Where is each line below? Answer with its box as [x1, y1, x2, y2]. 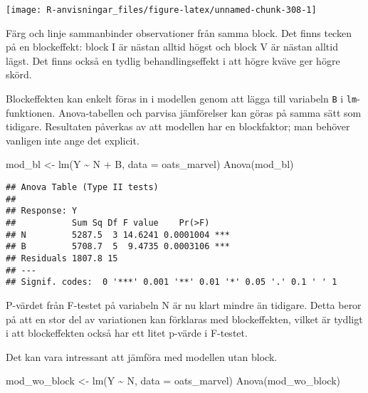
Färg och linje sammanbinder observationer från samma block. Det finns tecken [6, 25, 352, 40]
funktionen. [6, 105, 56, 120]
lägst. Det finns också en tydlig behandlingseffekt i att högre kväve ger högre [6, 53, 340, 68]
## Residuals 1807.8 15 [6, 253, 118, 263]
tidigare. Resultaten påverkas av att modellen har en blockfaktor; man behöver [6, 119, 350, 134]
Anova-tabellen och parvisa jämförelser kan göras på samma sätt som [58, 105, 362, 120]
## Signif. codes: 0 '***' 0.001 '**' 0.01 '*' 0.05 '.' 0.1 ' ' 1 [6, 277, 337, 288]
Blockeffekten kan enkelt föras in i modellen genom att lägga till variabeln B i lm [6, 91, 357, 106]
